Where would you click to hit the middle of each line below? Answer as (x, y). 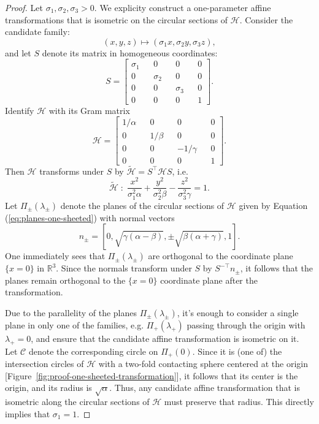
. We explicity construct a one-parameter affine (183, 7)
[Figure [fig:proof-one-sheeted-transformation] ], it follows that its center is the (152, 375)
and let (18, 52)
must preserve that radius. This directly (239, 402)
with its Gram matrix (89, 110)
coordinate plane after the (209, 280)
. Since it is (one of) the (237, 351)
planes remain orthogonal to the (65, 280)
